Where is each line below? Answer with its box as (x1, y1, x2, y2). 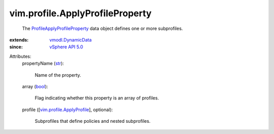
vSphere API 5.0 (49, 44, 83, 50)
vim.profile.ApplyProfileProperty (9, 8, 152, 19)
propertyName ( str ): (22, 60, 64, 66)
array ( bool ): (22, 83, 48, 89)
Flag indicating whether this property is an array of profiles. (35, 95, 159, 101)
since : (9, 44, 23, 50)
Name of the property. (35, 72, 81, 78)
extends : (9, 37, 29, 43)
